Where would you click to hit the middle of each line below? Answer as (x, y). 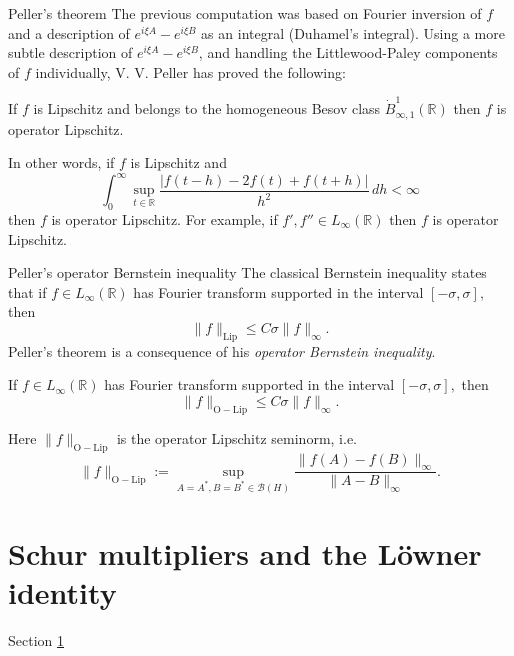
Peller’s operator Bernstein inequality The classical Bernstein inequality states (247, 272)
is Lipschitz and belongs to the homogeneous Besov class (207, 108)
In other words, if (61, 162)
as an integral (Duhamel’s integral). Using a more (353, 32)
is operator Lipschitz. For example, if (164, 219)
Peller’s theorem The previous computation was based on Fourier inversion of (245, 13)
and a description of (69, 32)
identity (62, 592)
